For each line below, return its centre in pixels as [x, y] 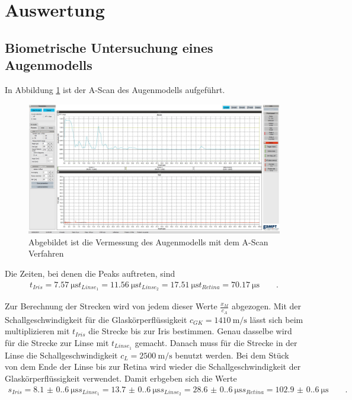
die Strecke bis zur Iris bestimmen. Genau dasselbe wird [190, 331]
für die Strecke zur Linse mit [57, 342]
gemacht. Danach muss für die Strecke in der [216, 342]
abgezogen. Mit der [266, 306]
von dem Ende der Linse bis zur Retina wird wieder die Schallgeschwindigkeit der [153, 367]
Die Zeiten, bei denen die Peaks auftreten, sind [90, 273]
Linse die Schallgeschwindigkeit [61, 355]
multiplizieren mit [37, 331]
